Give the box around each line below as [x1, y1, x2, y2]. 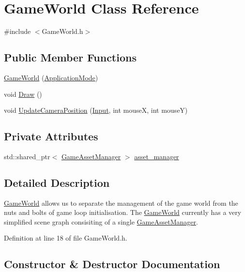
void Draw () [4, 89, 42, 99]
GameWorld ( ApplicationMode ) [4, 72, 98, 82]
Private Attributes [4, 129, 98, 144]
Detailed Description [4, 175, 110, 190]
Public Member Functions [4, 50, 137, 65]
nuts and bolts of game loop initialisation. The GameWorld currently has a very [4, 207, 242, 217]
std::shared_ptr [4, 151, 50, 161]
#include [4, 26, 31, 36]
